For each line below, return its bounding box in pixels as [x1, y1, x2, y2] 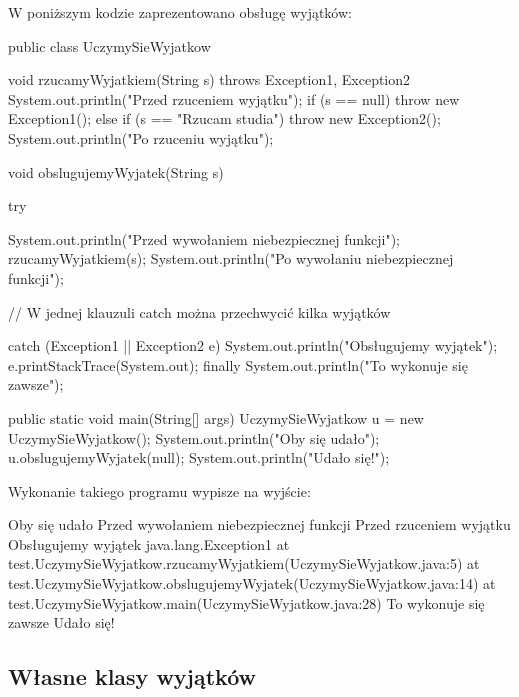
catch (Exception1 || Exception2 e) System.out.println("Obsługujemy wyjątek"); [8, 335, 498, 356]
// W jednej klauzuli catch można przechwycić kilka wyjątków [8, 301, 391, 322]
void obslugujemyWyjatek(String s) [8, 161, 224, 182]
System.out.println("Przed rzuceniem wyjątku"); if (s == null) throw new [8, 88, 460, 109]
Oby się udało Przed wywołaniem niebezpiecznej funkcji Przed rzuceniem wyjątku [8, 514, 511, 535]
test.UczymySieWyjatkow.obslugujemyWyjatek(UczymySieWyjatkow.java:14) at [8, 573, 496, 594]
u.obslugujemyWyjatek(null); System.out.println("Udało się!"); [8, 447, 390, 468]
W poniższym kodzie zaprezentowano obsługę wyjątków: [8, 2, 352, 22]
